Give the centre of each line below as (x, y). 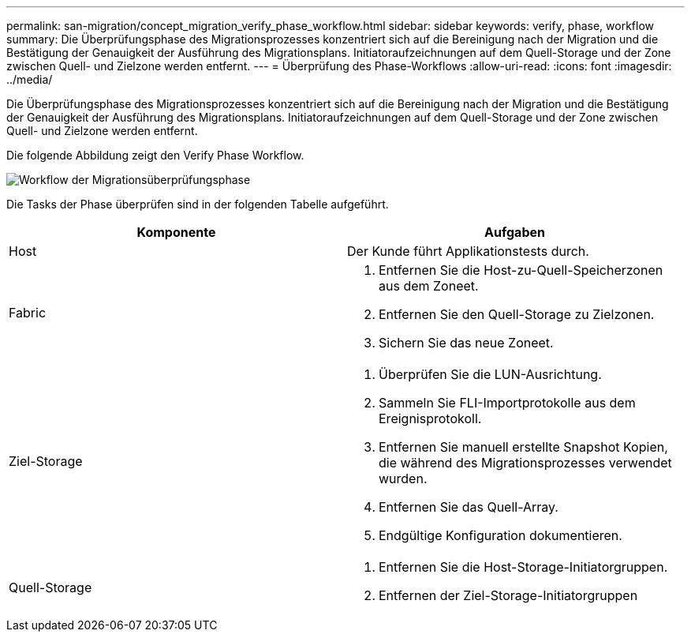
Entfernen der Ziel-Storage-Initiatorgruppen (508, 595)
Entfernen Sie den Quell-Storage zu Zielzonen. (517, 314)
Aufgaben (515, 232)
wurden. (403, 478)
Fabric (28, 313)
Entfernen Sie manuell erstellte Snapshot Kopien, (523, 447)
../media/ (30, 79)
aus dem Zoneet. (429, 286)
